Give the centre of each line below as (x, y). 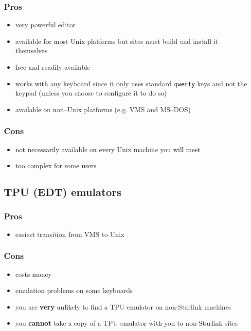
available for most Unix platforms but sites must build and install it (117, 41)
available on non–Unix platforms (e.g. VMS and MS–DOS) (103, 109)
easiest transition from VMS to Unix (70, 234)
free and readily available (53, 67)
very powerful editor (45, 25)
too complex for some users (56, 165)
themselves (31, 50)
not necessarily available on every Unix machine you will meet (108, 149)
